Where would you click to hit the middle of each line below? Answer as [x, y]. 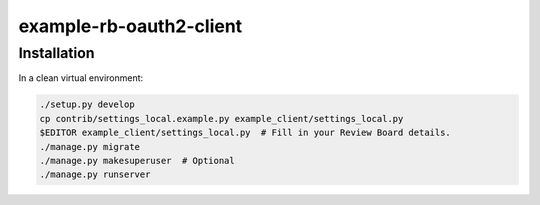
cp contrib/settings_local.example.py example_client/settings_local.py [221, 118]
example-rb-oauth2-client [130, 26]
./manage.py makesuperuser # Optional [137, 160]
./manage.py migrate [89, 146]
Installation [56, 53]
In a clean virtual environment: [81, 78]
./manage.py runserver [95, 174]
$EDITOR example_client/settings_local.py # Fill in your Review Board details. [245, 133]
